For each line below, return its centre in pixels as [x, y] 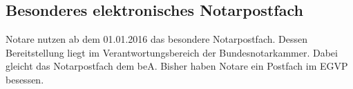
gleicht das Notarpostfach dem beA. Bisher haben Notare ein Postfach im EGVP [177, 66]
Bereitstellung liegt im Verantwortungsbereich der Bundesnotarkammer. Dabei [172, 52]
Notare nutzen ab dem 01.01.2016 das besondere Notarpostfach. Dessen [157, 39]
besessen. [25, 79]
